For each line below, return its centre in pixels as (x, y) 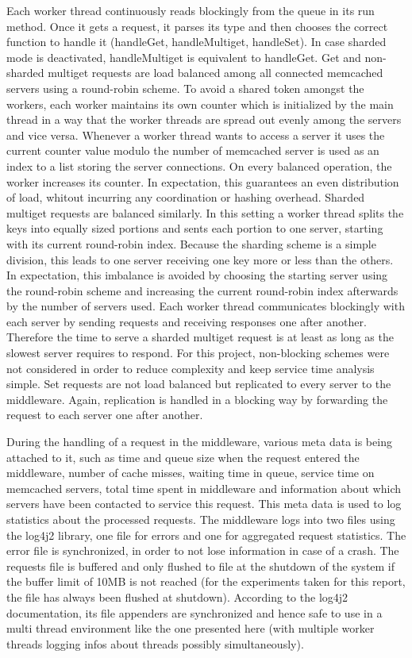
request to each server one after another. (105, 415)
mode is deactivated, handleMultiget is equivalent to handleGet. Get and (184, 57)
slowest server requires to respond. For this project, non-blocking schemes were (198, 353)
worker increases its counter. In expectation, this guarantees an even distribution (203, 181)
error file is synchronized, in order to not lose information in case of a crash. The (203, 550)
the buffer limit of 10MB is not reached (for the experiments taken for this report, (206, 581)
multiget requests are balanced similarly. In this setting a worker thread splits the (205, 212)
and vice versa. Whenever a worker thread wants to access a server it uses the (196, 135)
